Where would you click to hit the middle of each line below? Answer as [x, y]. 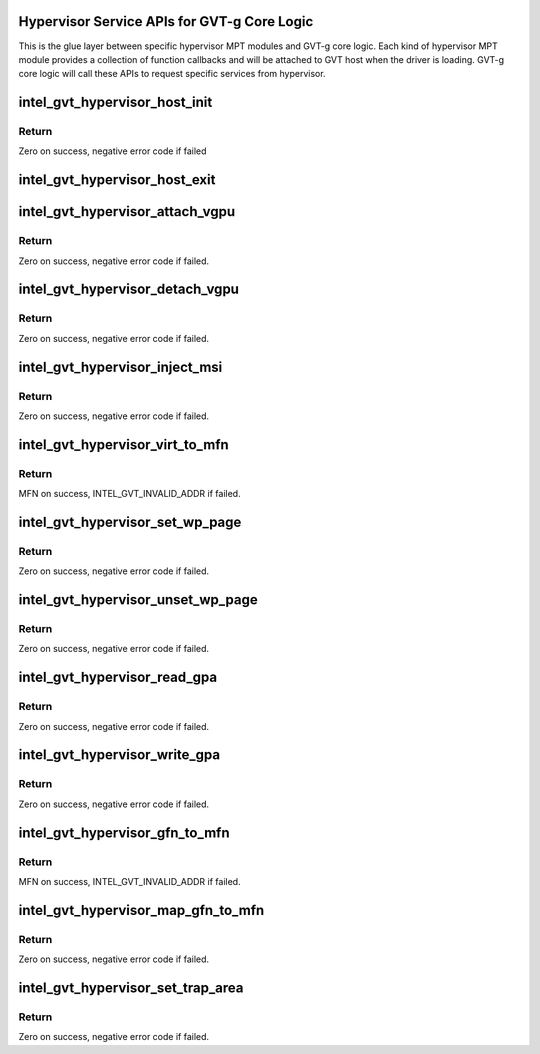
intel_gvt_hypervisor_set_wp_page [130, 521]
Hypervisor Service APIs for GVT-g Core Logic [166, 21]
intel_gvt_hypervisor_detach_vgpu [129, 289]
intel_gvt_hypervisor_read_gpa [118, 677]
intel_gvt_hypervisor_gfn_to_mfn [124, 832]
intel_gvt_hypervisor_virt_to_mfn [123, 444]
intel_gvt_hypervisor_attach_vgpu [127, 211]
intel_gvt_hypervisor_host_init [115, 102]
